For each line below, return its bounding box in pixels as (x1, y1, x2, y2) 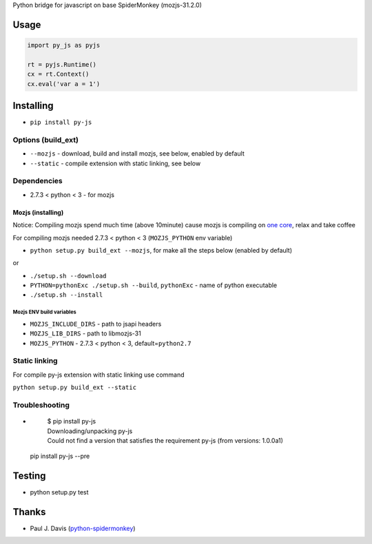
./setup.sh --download (30, 272, 107, 280)
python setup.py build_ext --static (12, 384, 137, 392)
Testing (12, 470, 46, 482)
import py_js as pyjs (27, 41, 101, 49)
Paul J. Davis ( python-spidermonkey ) (30, 524, 136, 533)
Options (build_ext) (12, 135, 79, 145)
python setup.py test (30, 488, 89, 496)
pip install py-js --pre (30, 452, 90, 461)
